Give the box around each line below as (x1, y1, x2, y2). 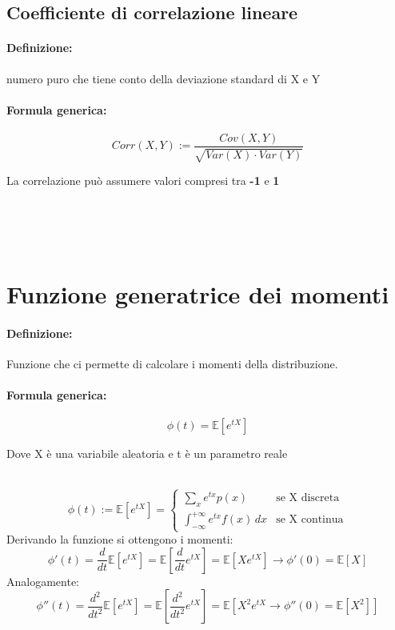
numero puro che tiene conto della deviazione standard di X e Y (6, 70, 321, 86)
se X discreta (276, 492, 340, 504)
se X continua (276, 514, 344, 526)
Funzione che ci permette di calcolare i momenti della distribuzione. (6, 355, 338, 371)
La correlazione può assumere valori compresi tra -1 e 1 (6, 172, 280, 189)
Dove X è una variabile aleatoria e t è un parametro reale (6, 445, 288, 462)
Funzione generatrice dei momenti (6, 277, 389, 310)
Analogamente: (6, 572, 79, 589)
